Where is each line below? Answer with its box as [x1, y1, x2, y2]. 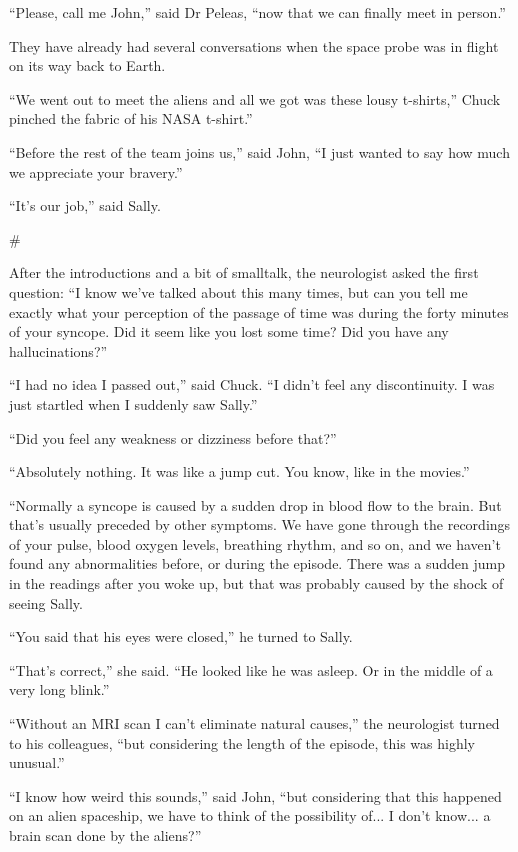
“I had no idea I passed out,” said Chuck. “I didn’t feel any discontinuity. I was [9, 374, 495, 395]
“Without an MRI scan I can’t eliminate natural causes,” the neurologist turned [9, 713, 500, 734]
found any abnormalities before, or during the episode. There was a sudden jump [9, 553, 505, 574]
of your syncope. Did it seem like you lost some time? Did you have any [9, 321, 449, 342]
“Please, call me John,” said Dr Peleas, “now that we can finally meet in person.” [9, 2, 506, 22]
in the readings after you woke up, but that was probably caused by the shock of [9, 573, 504, 594]
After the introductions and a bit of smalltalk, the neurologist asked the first [9, 262, 479, 283]
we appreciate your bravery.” [9, 161, 183, 182]
